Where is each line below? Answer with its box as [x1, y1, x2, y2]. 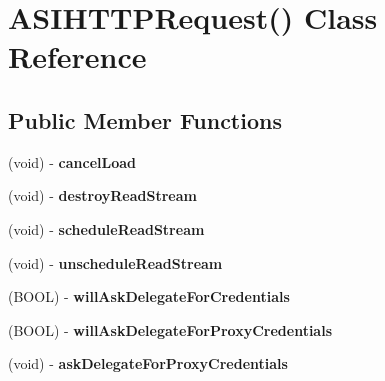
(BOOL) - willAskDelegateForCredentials [8, 286, 290, 307]
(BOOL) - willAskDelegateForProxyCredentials [8, 319, 333, 340]
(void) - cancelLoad [8, 151, 136, 172]
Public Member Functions [8, 104, 282, 135]
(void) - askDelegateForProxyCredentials [8, 353, 288, 374]
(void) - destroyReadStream [8, 185, 197, 206]
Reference [8, 36, 147, 77]
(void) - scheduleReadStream [8, 218, 205, 239]
